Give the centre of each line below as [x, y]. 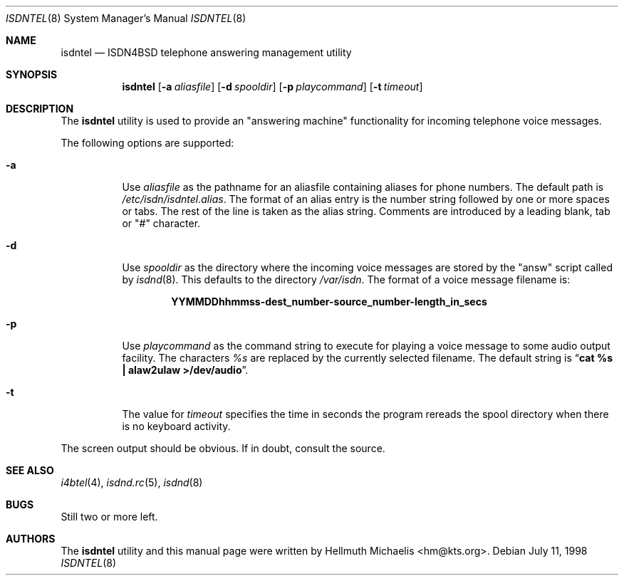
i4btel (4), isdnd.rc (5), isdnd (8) [132, 482]
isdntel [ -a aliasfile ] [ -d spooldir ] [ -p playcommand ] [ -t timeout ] [272, 87]
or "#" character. [161, 223]
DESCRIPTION [40, 109]
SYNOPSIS [32, 74]
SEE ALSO [30, 470]
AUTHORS [31, 539]
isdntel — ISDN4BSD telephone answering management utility [206, 52]
